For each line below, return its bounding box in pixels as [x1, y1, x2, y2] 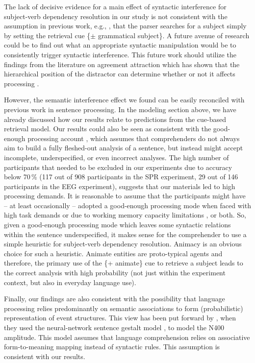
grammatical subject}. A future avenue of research [98, 30, 250, 40]
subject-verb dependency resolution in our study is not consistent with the [4, 11, 228, 21]
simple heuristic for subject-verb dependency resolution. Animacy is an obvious [4, 239, 242, 249]
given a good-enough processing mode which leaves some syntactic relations [4, 219, 231, 230]
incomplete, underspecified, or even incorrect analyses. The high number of [4, 152, 229, 162]
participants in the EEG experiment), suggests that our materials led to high [4, 181, 235, 191]
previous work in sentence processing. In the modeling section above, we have [4, 104, 236, 114]
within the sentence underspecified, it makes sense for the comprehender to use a [4, 229, 247, 239]
